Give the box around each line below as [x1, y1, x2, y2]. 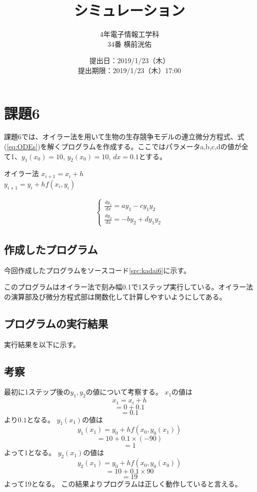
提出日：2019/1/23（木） [89, 55, 170, 66]
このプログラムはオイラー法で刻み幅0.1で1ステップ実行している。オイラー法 [4, 282, 254, 292]
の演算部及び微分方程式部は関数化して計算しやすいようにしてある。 [4, 291, 227, 301]
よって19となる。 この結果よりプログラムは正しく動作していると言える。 [4, 479, 242, 489]
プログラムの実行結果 [4, 315, 109, 331]
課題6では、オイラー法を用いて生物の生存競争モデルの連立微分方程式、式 [4, 131, 245, 142]
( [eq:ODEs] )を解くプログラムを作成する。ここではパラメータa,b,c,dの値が [4, 141, 242, 152]
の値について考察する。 [86, 387, 162, 397]
